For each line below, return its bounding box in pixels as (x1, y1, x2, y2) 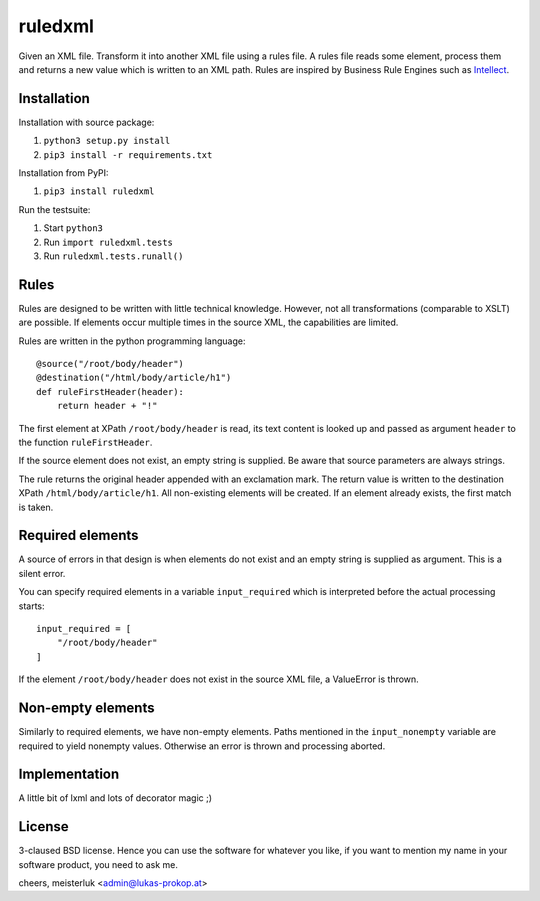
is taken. (18, 501, 54, 513)
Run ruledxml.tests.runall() (43, 250, 184, 262)
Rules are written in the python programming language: (18, 335, 246, 347)
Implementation (18, 766, 120, 783)
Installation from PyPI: (18, 167, 109, 179)
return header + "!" (56, 400, 158, 412)
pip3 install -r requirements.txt (43, 149, 213, 160)
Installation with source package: (18, 116, 155, 128)
